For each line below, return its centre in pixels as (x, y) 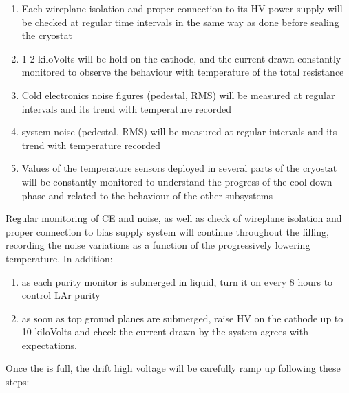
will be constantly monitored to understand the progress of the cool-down (177, 181)
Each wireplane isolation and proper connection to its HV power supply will (182, 8)
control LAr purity (61, 295)
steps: (18, 382)
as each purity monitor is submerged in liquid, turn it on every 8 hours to (177, 281)
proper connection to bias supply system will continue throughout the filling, (167, 231)
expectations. (49, 345)
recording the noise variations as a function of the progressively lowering (158, 245)
